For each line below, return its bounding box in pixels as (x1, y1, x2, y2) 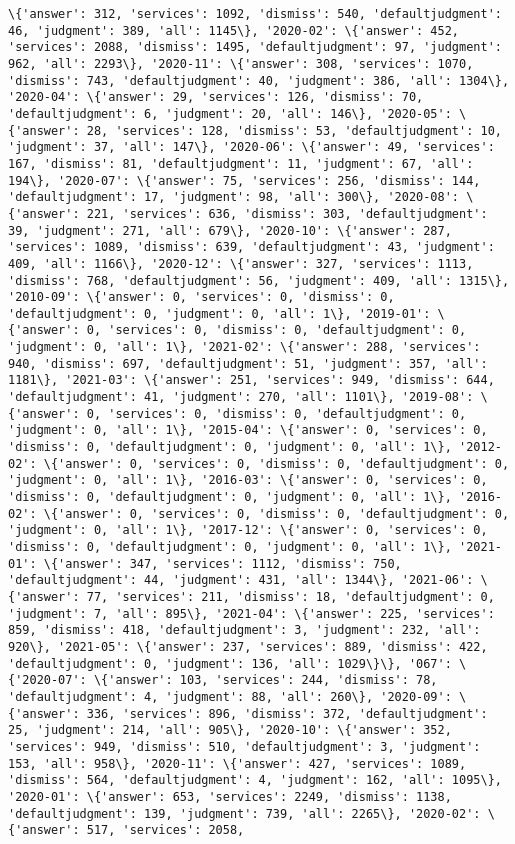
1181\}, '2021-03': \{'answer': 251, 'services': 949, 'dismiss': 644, (8, 373, 495, 388)
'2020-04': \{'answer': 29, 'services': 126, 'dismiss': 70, (8, 90, 424, 105)
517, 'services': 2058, (86, 823, 245, 838)
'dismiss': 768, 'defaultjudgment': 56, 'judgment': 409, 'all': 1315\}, (8, 273, 510, 288)
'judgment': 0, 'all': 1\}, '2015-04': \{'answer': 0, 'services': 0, (8, 423, 488, 438)
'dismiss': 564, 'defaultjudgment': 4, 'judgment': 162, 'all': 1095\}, (8, 773, 502, 788)
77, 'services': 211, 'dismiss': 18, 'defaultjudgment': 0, (86, 589, 495, 604)
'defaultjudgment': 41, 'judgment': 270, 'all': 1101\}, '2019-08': (8, 390, 474, 405)
